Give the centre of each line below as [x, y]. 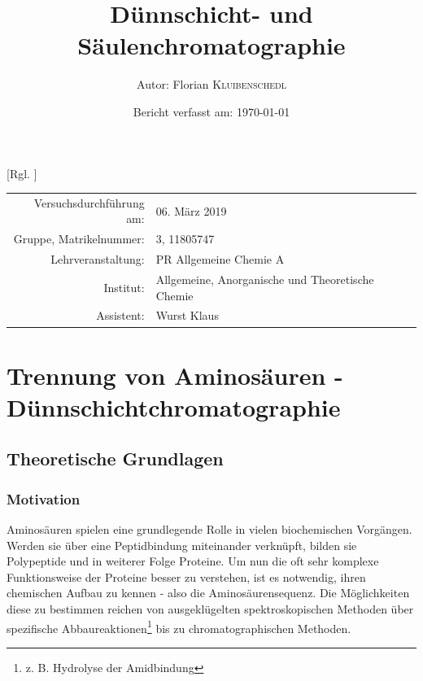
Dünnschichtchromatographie [174, 406]
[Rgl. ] [22, 173]
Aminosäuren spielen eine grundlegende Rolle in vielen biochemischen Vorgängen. [209, 529]
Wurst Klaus [187, 315]
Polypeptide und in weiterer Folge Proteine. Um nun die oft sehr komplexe [193, 561]
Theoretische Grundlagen [115, 458]
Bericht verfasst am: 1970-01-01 [211, 111]
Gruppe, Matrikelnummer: [79, 239]
